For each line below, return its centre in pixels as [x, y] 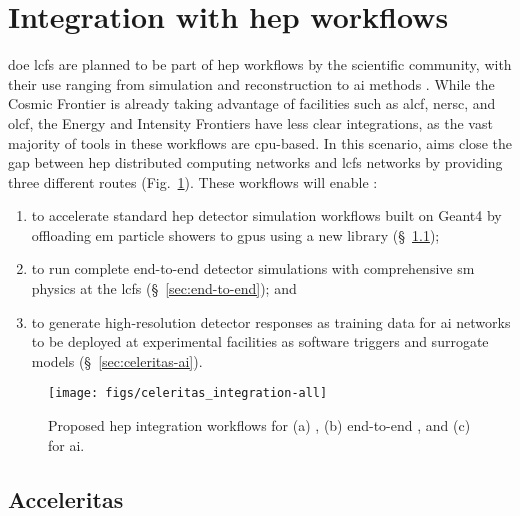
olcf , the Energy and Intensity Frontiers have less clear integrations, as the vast [250, 122]
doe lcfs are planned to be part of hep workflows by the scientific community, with [260, 64]
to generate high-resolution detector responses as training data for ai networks [271, 321]
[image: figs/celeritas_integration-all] [188, 393]
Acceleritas [66, 498]
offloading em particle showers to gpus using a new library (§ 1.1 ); [235, 234]
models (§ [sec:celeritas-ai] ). [117, 360]
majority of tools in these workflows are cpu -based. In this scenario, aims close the [260, 142]
